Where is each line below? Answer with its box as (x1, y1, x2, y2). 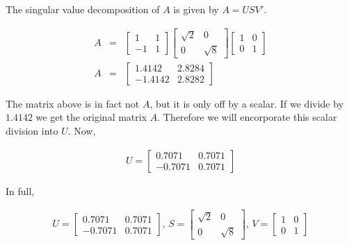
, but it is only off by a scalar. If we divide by (149, 96, 344, 110)
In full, (6, 183, 35, 198)
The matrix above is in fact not (6, 96, 140, 110)
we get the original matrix (35, 110, 147, 124)
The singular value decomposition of (6, 2, 160, 16)
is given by (173, 2, 219, 16)
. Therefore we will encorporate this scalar (157, 110, 337, 124)
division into (6, 124, 58, 137)
